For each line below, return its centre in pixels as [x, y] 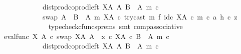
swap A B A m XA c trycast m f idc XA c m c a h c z [140, 16]
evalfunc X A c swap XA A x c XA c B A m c [86, 36]
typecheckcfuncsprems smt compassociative [115, 26]
